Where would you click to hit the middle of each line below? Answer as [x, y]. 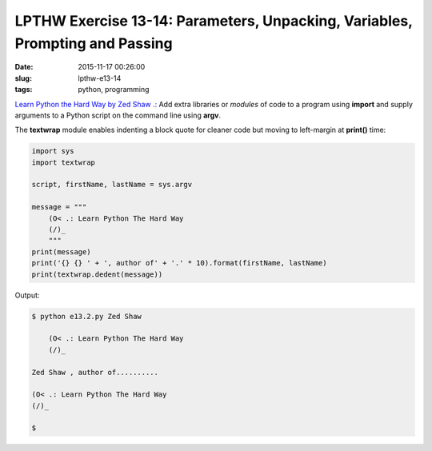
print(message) [61, 251]
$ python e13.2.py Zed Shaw [86, 316]
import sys [53, 151]
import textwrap [64, 162]
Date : [24, 67]
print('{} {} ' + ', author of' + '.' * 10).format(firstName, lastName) [179, 263]
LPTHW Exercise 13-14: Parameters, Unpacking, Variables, [214, 21]
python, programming [114, 90]
